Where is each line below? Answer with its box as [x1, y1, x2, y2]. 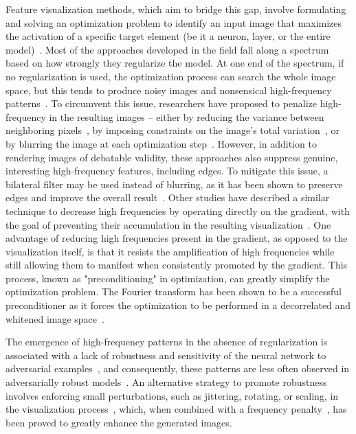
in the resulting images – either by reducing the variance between [49, 109, 324, 124]
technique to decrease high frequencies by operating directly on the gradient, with [5, 203, 350, 218]
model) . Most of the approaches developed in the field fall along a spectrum [5, 42, 329, 56]
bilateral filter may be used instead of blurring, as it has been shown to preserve [5, 176, 343, 191]
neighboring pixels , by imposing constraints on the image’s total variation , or [5, 123, 340, 137]
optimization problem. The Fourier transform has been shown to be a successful [5, 284, 342, 299]
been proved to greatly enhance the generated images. [5, 415, 232, 429]
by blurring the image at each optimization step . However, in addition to [5, 136, 317, 150]
